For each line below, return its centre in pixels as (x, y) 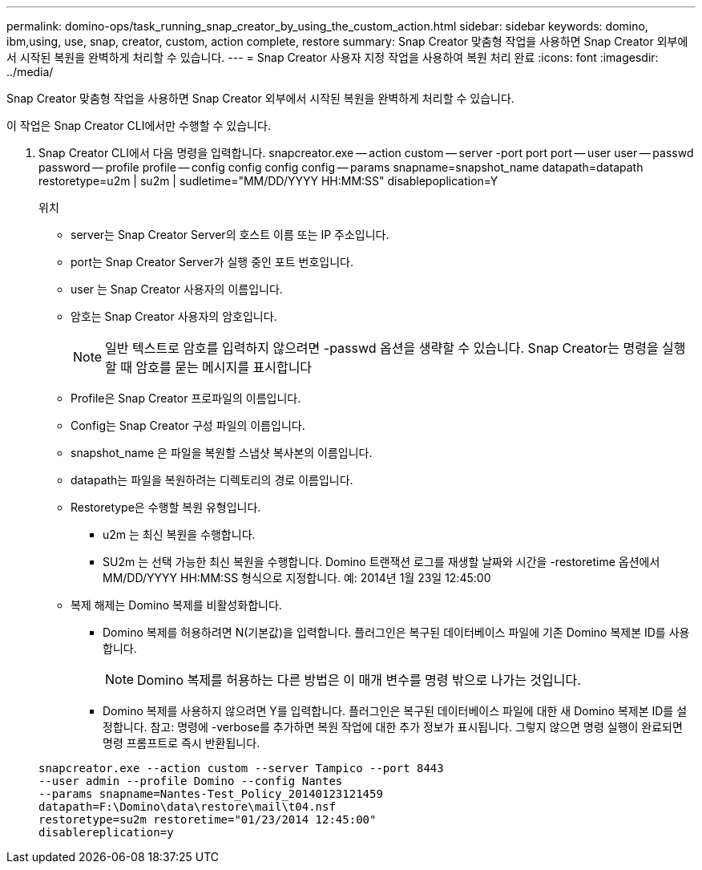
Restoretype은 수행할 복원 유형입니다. (166, 507)
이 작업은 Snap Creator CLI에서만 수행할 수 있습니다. (139, 125)
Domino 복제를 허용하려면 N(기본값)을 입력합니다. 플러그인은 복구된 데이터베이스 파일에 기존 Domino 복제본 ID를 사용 (396, 632)
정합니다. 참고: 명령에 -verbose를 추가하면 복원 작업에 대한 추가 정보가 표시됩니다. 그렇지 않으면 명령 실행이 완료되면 (393, 727)
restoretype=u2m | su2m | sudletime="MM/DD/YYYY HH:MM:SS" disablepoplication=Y (268, 181)
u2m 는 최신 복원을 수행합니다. (179, 534)
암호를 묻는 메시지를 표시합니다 (224, 367)
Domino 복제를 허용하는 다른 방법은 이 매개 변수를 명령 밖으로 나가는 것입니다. (359, 680)
